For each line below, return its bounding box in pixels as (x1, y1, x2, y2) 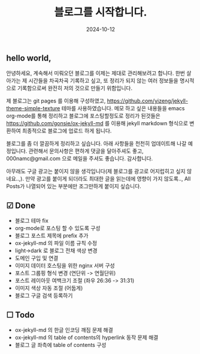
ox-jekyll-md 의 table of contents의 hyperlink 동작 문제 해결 (14, 334, 159, 341)
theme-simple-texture (6, 105, 60, 112)
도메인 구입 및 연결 (14, 255, 59, 262)
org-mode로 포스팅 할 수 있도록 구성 (14, 225, 101, 232)
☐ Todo (6, 310, 35, 320)
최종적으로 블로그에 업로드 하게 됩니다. (22, 127, 112, 135)
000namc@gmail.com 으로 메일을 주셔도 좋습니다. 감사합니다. (6, 155, 153, 162)
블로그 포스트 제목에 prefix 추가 (14, 232, 89, 240)
